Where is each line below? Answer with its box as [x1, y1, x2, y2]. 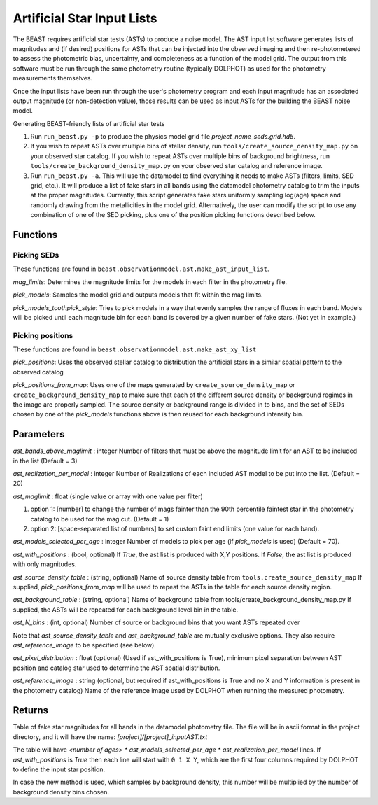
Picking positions [13, 330, 73, 340]
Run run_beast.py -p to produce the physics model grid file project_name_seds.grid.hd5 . [30, 132, 295, 141]
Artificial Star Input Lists [13, 10, 157, 26]
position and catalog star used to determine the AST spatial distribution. [13, 664, 220, 672]
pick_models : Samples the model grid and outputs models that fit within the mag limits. [13, 290, 263, 299]
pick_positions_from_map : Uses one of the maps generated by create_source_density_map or [13, 381, 295, 389]
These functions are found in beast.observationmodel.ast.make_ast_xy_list [13, 345, 257, 353]
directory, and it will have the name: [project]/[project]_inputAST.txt [13, 732, 208, 741]
